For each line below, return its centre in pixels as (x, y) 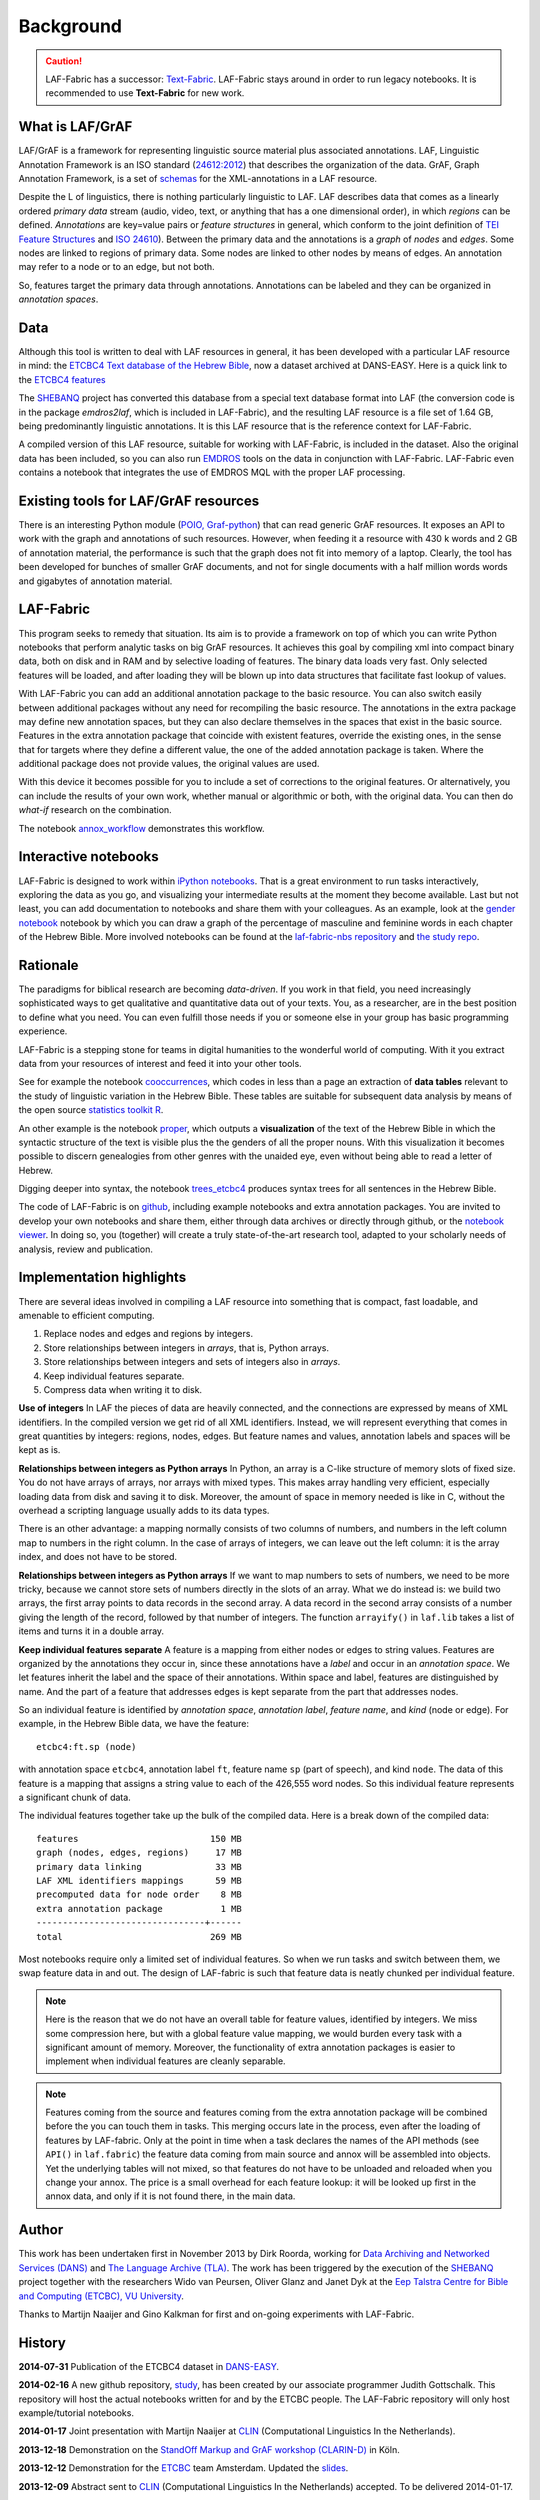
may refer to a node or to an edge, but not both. (116, 267)
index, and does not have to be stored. (98, 1557)
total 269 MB (139, 1936)
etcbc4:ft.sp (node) (86, 1746)
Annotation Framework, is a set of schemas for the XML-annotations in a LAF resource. (198, 179)
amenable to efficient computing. (86, 1315)
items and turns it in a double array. (91, 1631)
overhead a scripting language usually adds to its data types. (144, 1511)
